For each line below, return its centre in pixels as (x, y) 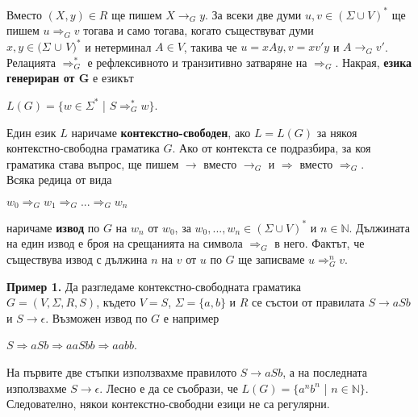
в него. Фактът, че (320, 243)
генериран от (41, 78)
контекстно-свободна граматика (83, 148)
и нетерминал (118, 46)
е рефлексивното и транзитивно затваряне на (197, 62)
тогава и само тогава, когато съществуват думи (199, 30)
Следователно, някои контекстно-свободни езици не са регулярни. (168, 404)
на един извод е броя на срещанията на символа (125, 243)
